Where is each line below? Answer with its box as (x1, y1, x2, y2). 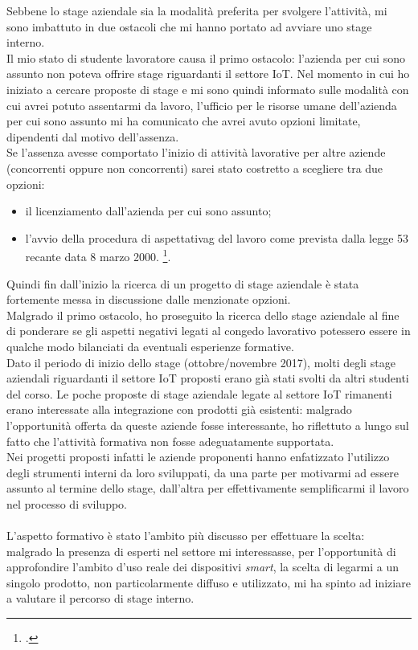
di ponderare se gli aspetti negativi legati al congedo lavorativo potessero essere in (6, 322, 411, 339)
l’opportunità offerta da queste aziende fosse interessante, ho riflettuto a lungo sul (6, 416, 409, 433)
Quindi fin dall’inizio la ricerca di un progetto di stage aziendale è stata (6, 275, 359, 292)
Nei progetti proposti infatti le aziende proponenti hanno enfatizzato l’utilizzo (6, 448, 390, 465)
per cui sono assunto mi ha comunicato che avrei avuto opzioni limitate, (6, 112, 361, 129)
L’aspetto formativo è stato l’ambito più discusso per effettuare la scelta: (6, 527, 365, 544)
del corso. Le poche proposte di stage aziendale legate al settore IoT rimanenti (6, 385, 392, 402)
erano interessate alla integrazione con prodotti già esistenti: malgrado (6, 401, 352, 418)
